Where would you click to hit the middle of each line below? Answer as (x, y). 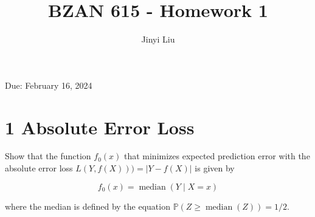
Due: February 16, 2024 (49, 85)
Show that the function (48, 156)
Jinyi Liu (158, 39)
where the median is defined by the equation (88, 206)
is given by (215, 168)
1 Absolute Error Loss (100, 127)
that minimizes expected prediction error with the (217, 156)
